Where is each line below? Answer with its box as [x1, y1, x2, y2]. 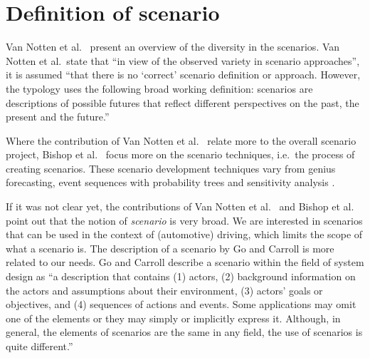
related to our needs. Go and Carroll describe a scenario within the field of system [6, 255, 364, 270]
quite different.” [6, 339, 73, 353]
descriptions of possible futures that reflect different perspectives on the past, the [6, 95, 359, 110]
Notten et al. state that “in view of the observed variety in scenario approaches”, [6, 53, 360, 68]
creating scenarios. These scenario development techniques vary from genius [6, 160, 336, 175]
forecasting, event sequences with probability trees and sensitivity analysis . [6, 175, 335, 190]
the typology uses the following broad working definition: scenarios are [6, 81, 313, 96]
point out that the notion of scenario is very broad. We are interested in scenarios [6, 213, 363, 227]
